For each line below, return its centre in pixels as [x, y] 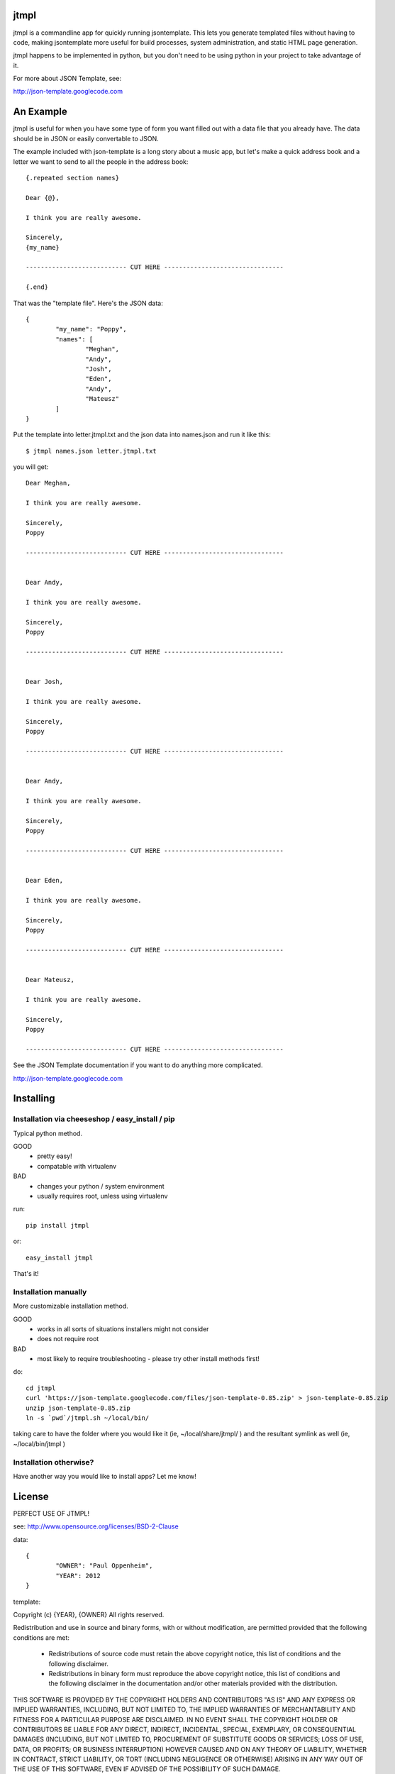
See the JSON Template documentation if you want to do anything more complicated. [138, 1065]
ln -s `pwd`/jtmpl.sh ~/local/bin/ [88, 1418]
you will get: [31, 467]
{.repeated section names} [73, 178]
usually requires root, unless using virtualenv [102, 1196]
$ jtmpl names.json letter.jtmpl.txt [91, 451]
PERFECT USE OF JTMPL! [51, 1513]
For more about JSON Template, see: [67, 79]
